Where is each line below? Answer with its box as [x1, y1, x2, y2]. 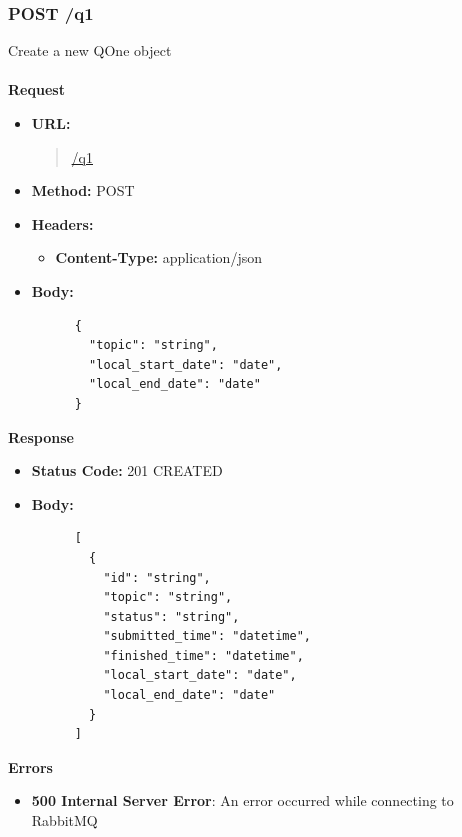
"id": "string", [103, 570, 211, 585]
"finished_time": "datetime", [103, 648, 304, 663]
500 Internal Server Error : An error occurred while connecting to [31, 790, 454, 811]
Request [8, 79, 65, 100]
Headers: [31, 213, 94, 234]
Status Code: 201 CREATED [31, 460, 223, 481]
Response [8, 426, 74, 447]
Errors [8, 756, 53, 777]
